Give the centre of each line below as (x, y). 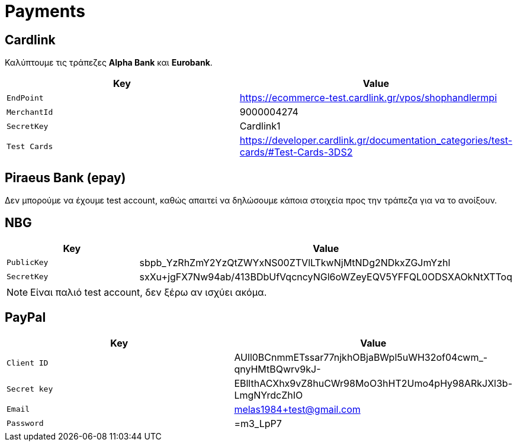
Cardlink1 (260, 126)
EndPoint (25, 98)
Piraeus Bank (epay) (65, 177)
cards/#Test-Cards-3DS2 (296, 152)
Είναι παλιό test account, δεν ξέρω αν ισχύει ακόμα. (149, 292)
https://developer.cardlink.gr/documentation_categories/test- (376, 140)
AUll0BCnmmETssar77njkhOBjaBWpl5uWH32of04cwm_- (361, 357)
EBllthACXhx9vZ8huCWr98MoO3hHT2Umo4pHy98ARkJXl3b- (373, 383)
